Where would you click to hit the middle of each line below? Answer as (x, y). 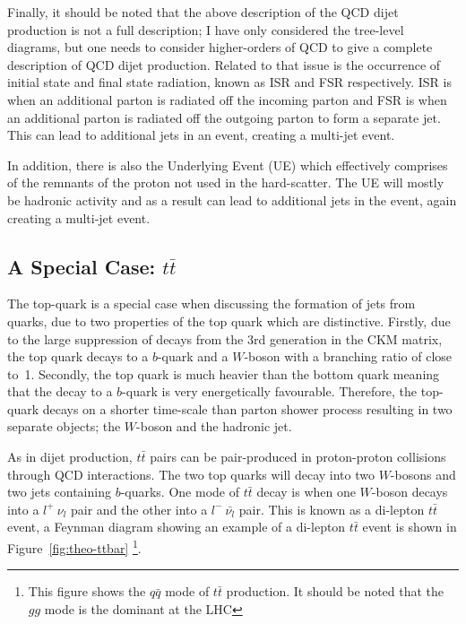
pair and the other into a (139, 509)
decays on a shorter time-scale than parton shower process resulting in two (247, 408)
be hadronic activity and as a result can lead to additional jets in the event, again (232, 199)
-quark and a (193, 356)
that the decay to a (60, 391)
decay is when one (306, 492)
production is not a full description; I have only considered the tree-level (206, 29)
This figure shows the (87, 591)
